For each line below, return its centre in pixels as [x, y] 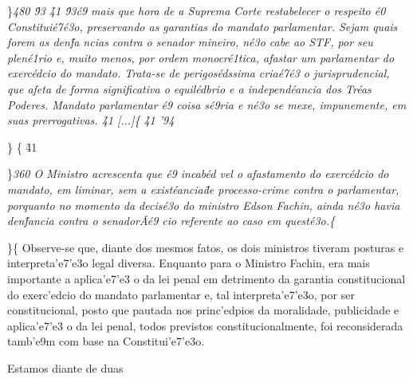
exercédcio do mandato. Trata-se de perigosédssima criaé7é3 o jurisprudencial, [199, 73]
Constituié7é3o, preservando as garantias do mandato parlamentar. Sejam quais [203, 26]
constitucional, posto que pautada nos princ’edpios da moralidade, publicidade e [203, 310]
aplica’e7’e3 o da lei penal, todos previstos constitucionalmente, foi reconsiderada [205, 325]
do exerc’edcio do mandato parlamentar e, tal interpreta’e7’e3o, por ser [181, 294]
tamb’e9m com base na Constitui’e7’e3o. [106, 341]
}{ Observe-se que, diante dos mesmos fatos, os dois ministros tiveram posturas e [206, 247]
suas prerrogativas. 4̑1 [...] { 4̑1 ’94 [91, 120]
